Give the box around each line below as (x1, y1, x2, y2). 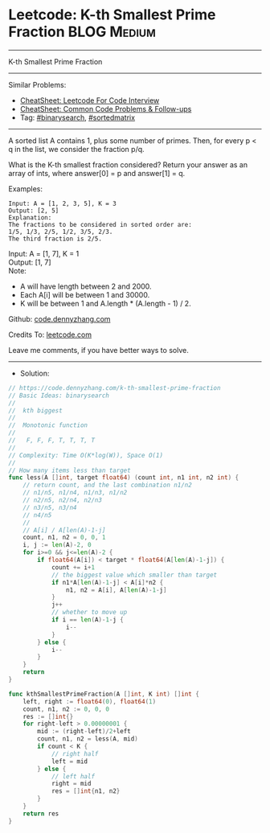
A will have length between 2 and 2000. (19, 281, 152, 291)
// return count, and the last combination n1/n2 (22, 481, 193, 490)
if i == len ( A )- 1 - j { (51, 616, 125, 624)
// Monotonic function (8, 421, 88, 429)
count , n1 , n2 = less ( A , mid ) (37, 735, 138, 743)
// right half (51, 749, 99, 757)
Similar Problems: (8, 80, 67, 89)
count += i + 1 (51, 563, 95, 572)
